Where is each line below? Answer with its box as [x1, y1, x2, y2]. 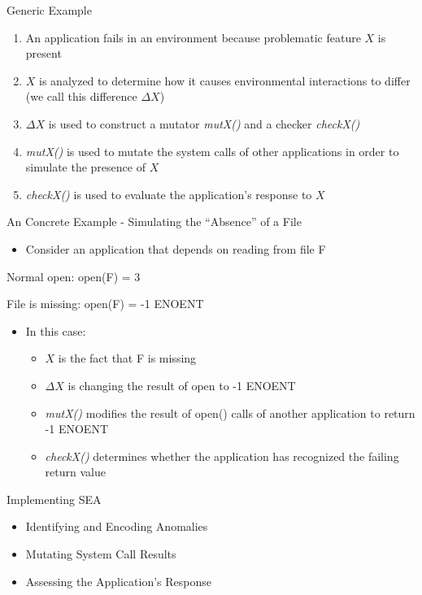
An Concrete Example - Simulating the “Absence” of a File [7, 213, 302, 230]
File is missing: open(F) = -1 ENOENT [7, 295, 204, 312]
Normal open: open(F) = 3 [7, 267, 141, 284]
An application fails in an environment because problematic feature [25, 28, 361, 46]
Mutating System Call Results [25, 545, 176, 562]
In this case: [25, 322, 86, 339]
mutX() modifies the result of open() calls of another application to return [45, 404, 415, 421]
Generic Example [7, 2, 92, 18]
